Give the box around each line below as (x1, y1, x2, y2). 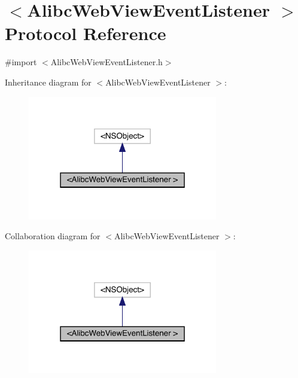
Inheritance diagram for (5, 75, 92, 88)
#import (5, 56, 37, 68)
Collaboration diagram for (5, 230, 101, 242)
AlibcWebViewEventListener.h (50, 56, 163, 68)
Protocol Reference (5, 21, 166, 45)
